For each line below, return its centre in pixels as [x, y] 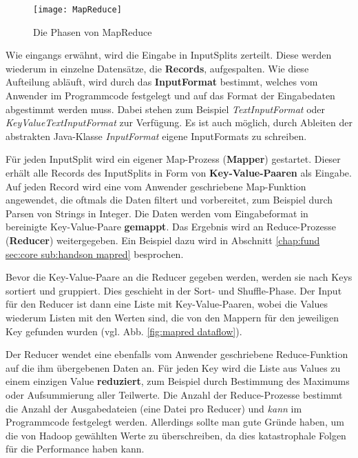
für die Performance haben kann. [75, 449]
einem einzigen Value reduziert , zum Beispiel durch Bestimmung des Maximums [178, 381]
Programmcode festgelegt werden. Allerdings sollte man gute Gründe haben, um [175, 422]
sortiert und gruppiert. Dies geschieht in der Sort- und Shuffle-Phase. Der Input [174, 290]
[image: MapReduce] [77, 10]
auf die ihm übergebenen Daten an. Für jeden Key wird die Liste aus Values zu [173, 367]
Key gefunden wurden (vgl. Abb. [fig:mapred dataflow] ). [124, 331]
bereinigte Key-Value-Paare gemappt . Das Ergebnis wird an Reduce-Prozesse [171, 227]
